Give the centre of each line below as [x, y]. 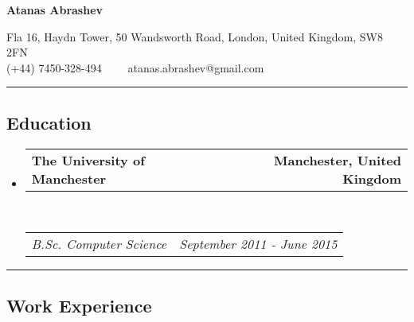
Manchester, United [338, 160]
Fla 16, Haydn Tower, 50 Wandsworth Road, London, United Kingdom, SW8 [195, 36]
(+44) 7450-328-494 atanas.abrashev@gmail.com [135, 67]
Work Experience [79, 305]
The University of [88, 160]
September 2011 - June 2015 [258, 244]
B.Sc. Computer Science [99, 244]
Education [49, 122]
